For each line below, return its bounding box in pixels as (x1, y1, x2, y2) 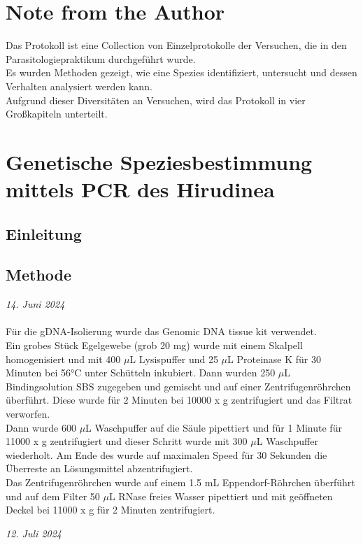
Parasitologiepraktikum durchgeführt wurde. (6, 51, 196, 66)
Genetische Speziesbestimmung (6, 147, 313, 176)
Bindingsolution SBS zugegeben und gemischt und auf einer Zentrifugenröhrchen (6, 378, 351, 393)
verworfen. (6, 406, 50, 420)
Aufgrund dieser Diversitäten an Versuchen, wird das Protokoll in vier (6, 92, 306, 107)
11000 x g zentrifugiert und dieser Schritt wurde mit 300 (6, 434, 248, 448)
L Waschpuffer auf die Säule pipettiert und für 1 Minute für (85, 420, 342, 434)
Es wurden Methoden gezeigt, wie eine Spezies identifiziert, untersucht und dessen (6, 65, 357, 80)
